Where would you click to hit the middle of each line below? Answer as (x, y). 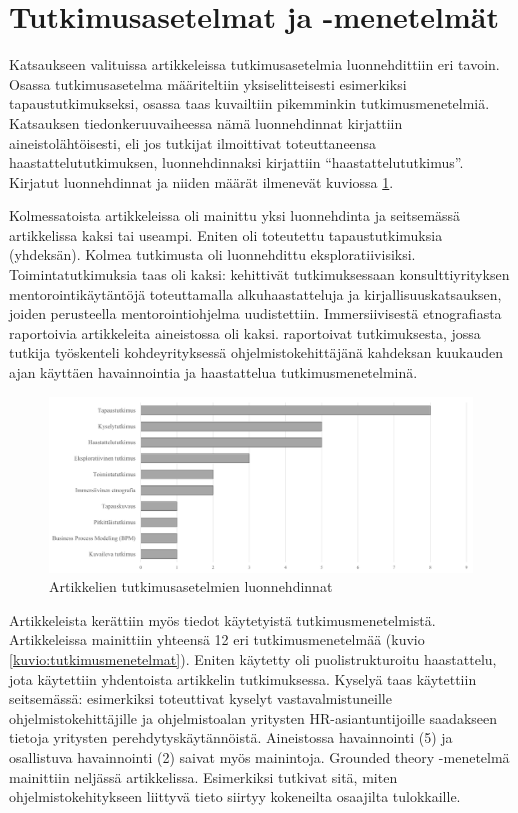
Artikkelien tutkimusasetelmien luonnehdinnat (191, 586)
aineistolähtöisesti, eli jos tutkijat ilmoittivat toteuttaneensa (193, 142)
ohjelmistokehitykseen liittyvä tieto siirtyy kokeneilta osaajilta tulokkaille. (235, 796)
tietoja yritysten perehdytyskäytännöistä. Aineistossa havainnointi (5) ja (231, 737)
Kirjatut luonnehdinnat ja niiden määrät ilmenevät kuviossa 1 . (201, 181)
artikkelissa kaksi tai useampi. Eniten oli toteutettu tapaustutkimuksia (226, 234)
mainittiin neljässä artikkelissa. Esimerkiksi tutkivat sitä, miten (203, 776)
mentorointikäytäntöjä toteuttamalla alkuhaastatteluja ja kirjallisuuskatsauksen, (255, 293)
